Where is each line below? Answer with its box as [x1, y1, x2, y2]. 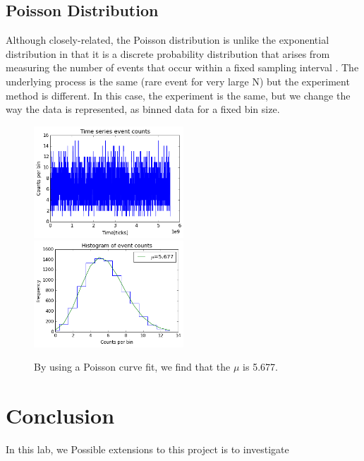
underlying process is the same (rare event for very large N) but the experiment [6, 73, 350, 88]
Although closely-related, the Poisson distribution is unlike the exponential [6, 32, 329, 47]
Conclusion [6, 400, 115, 429]
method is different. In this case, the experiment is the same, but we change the [6, 88, 351, 102]
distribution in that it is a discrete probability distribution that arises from [6, 46, 330, 61]
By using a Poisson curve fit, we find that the [34, 359, 231, 374]
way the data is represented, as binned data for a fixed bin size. [6, 102, 280, 116]
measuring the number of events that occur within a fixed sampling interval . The [6, 60, 359, 75]
